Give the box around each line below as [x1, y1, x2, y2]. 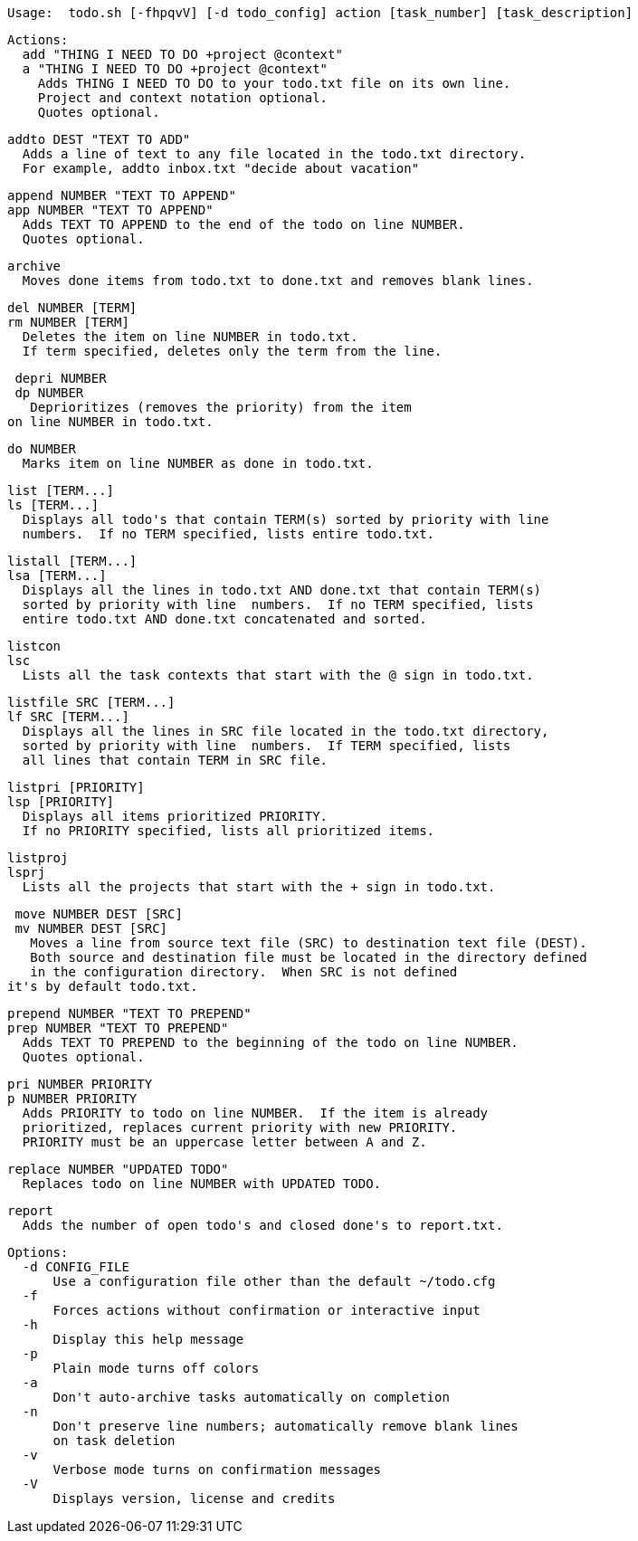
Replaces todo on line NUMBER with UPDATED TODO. [22, 1176, 382, 1191]
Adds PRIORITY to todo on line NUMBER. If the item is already [22, 1106, 489, 1120]
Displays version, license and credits [52, 1491, 336, 1506]
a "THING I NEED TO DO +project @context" [22, 62, 329, 76]
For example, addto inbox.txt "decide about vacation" [22, 161, 420, 176]
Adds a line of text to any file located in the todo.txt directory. [22, 147, 527, 161]
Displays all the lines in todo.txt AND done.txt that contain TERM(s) [22, 583, 542, 597]
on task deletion [52, 1433, 176, 1448]
